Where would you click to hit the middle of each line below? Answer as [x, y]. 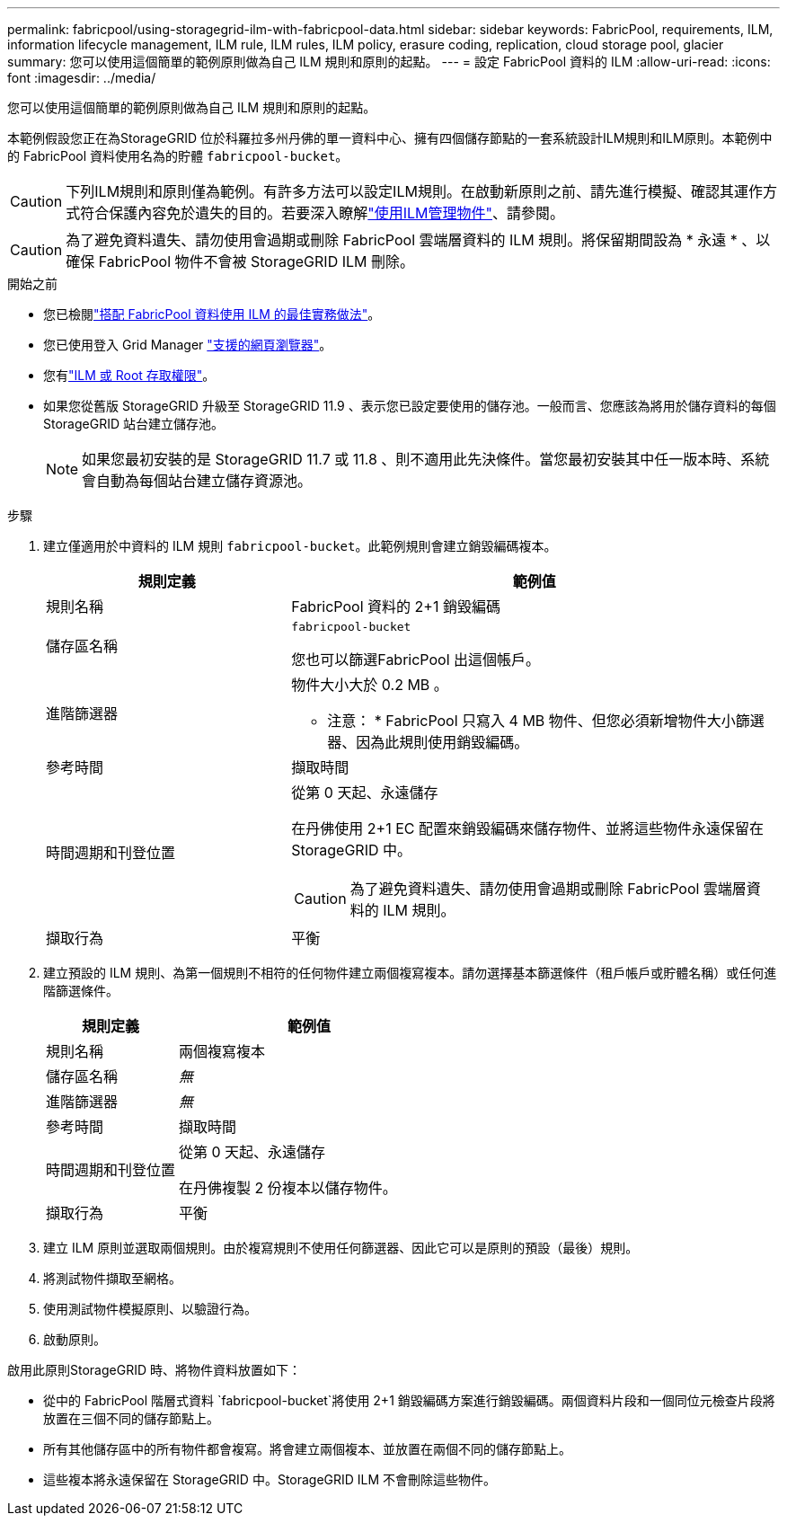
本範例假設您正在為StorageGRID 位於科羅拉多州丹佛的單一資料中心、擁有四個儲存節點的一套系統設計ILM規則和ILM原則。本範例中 [390, 138]
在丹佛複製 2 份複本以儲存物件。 [288, 1188]
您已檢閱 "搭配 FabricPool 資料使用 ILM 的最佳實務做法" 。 [212, 314]
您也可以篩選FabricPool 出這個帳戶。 [416, 660]
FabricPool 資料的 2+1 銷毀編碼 [396, 607]
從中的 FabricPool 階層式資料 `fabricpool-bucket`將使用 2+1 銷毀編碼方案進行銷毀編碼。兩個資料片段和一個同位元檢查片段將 [409, 1400]
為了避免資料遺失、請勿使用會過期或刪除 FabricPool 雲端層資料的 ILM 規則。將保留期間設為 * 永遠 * [402, 240]
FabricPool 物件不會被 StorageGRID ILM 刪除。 [256, 261]
